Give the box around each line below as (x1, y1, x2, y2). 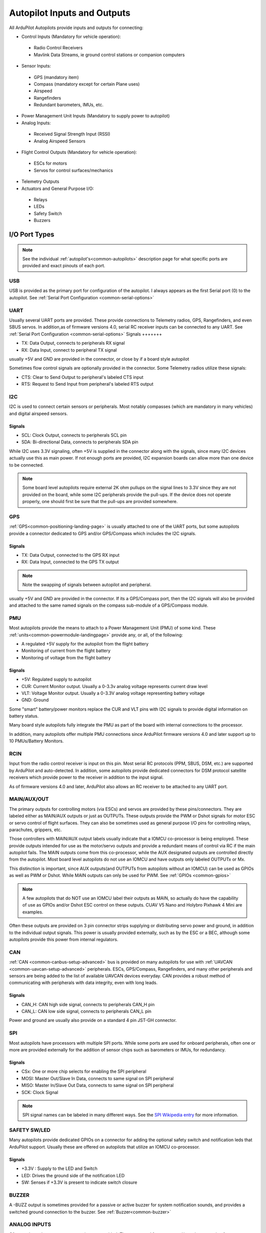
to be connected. (9, 462, 44, 468)
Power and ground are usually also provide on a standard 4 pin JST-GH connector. (9, 1017, 177, 1023)
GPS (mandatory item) (33, 74, 79, 80)
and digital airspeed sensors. (9, 410, 68, 416)
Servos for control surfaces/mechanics (33, 167, 113, 173)
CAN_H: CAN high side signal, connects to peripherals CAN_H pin (21, 1001, 155, 1007)
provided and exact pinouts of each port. (22, 263, 105, 269)
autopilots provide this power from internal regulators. (9, 936, 118, 942)
